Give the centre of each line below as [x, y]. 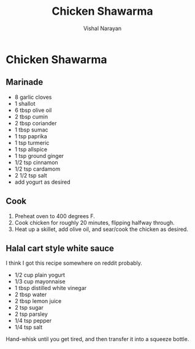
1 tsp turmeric [32, 143]
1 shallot [25, 103]
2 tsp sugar [29, 308]
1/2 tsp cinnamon [36, 162]
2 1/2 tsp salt [31, 175]
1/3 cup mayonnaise [40, 281]
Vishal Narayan [102, 28]
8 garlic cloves [33, 97]
